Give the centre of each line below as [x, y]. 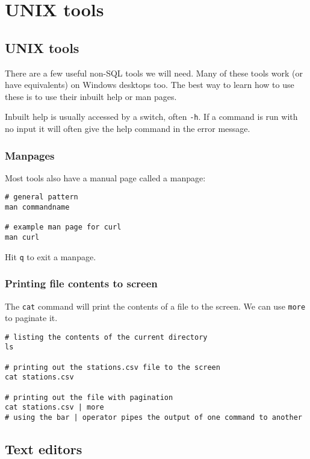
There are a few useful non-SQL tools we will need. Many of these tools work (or [154, 73]
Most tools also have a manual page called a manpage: [105, 177]
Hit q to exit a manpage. [51, 256]
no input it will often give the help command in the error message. [128, 129]
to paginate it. [31, 318]
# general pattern [42, 197]
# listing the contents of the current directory [106, 337]
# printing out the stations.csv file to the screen [113, 367]
